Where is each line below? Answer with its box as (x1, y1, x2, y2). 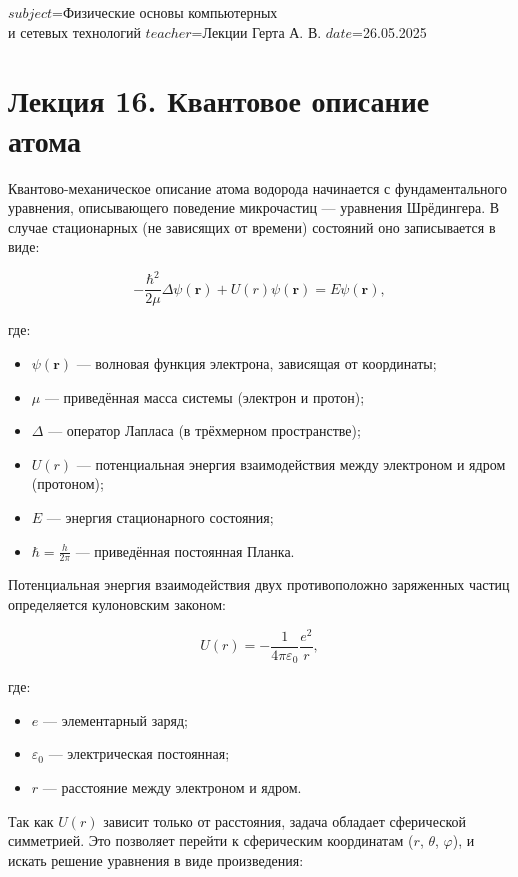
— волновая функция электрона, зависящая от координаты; (76, 353, 437, 374)
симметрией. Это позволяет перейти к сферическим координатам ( (8, 830, 414, 851)
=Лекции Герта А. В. (191, 21, 322, 42)
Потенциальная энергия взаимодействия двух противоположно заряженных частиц (8, 574, 510, 595)
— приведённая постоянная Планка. (75, 540, 295, 561)
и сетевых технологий (8, 21, 141, 42)
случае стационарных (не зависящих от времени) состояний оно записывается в (8, 216, 496, 237)
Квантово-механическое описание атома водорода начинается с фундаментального (8, 177, 507, 198)
